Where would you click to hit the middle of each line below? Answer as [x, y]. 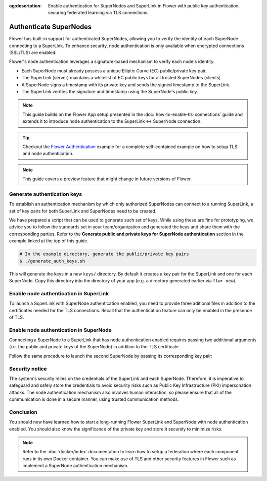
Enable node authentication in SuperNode [61, 330]
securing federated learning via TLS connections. [98, 13]
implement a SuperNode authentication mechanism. [75, 466]
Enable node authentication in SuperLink [59, 293]
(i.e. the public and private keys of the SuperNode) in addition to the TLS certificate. [94, 347]
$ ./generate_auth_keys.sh [52, 261]
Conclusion [23, 412]
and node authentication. [48, 154]
